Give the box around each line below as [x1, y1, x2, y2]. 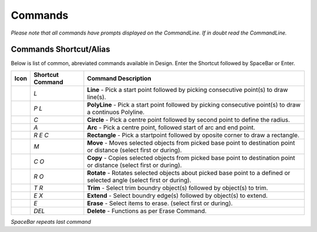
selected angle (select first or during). [87, 176, 192, 184]
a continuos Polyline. [87, 108, 145, 116]
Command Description [87, 74, 151, 82]
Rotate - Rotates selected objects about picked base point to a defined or [87, 169, 291, 177]
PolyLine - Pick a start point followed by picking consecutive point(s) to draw [87, 100, 301, 108]
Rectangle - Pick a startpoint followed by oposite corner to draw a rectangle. [87, 131, 299, 139]
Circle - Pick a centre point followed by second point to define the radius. [87, 115, 291, 124]
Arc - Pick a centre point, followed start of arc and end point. [87, 123, 255, 131]
